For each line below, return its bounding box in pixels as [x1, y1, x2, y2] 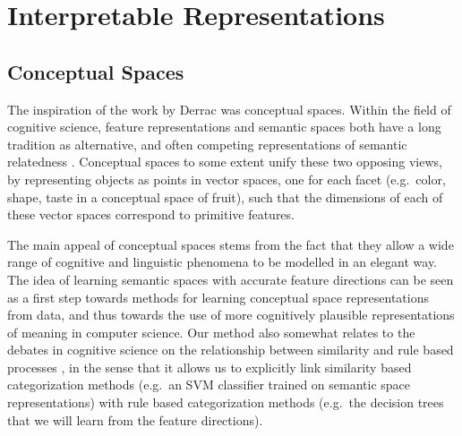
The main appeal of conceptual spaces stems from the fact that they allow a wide [7, 235, 454, 253]
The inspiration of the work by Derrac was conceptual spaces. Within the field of [7, 99, 451, 118]
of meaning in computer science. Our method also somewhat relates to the [7, 322, 415, 341]
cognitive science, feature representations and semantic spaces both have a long [7, 117, 441, 136]
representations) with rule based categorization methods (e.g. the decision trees [7, 393, 444, 412]
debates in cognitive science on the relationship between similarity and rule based [7, 340, 454, 359]
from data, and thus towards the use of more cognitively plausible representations [7, 305, 455, 324]
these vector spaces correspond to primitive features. [7, 205, 295, 224]
